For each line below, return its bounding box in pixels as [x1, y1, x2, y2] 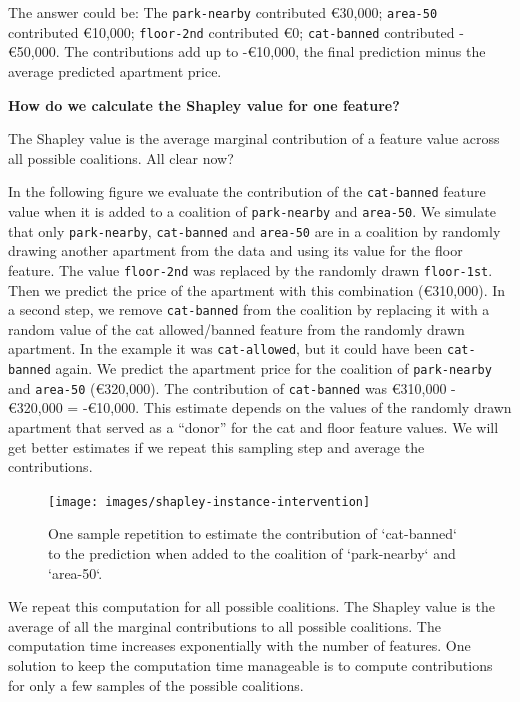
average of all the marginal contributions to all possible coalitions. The [8, 615, 441, 636]
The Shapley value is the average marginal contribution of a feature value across [8, 128, 500, 149]
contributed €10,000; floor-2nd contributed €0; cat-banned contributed [8, 21, 455, 42]
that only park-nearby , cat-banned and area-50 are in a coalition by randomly [8, 220, 501, 241]
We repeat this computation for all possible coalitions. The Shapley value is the [8, 596, 495, 617]
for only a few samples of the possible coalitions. [8, 674, 304, 695]
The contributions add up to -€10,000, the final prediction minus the [64, 41, 486, 62]
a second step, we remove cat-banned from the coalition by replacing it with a [8, 299, 490, 320]
